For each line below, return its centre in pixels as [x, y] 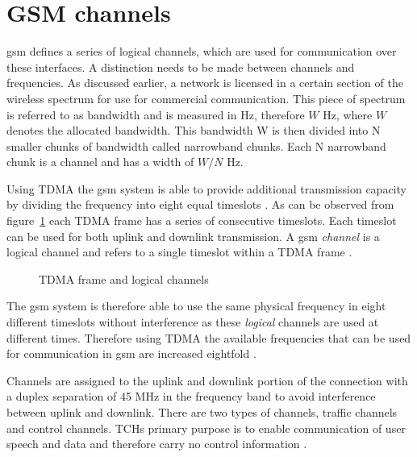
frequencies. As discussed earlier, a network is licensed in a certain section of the [205, 83]
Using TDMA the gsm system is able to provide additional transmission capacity [206, 188]
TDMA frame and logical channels [124, 278]
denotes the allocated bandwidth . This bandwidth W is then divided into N [194, 130]
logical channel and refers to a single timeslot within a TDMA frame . [179, 252]
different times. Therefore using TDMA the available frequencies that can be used [209, 337]
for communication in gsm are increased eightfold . [131, 353]
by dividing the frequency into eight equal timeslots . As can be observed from [200, 204]
